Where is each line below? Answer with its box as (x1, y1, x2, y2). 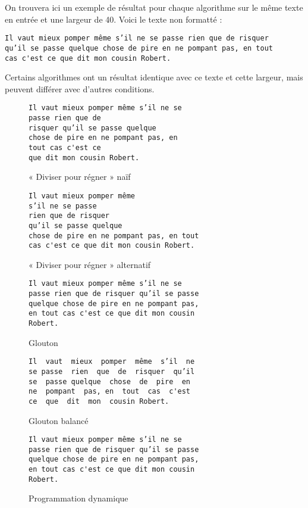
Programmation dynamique (29, 492, 128, 504)
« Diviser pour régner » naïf (29, 170, 131, 183)
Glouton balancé (29, 414, 89, 426)
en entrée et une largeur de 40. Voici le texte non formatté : (5, 13, 222, 25)
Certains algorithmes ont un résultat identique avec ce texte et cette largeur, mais (5, 71, 303, 83)
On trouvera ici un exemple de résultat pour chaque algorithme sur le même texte (5, 1, 303, 13)
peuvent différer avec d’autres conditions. (5, 82, 155, 95)
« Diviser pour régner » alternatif (29, 258, 151, 270)
